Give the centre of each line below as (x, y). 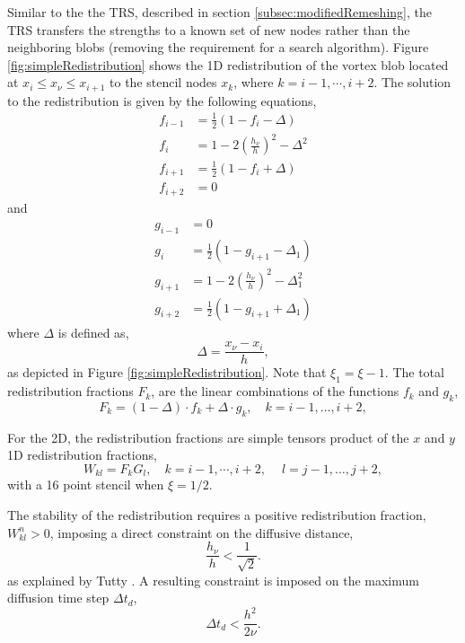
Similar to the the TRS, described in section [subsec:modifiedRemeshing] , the (219, 12)
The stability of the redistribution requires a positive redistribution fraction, (217, 514)
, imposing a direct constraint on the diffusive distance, (202, 532)
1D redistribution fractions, (82, 455)
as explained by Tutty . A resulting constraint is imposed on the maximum (213, 580)
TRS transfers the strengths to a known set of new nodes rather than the (209, 29)
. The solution (412, 82)
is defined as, (93, 332)
